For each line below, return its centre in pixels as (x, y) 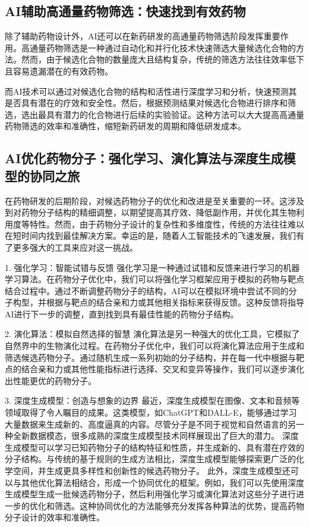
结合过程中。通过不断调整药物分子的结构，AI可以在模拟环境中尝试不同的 (147, 290)
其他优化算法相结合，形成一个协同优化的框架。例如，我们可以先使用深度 (163, 482)
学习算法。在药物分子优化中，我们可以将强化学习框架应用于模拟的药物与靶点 (154, 279)
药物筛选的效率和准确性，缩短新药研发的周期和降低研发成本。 (125, 126)
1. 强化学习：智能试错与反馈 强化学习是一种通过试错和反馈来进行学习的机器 (152, 267)
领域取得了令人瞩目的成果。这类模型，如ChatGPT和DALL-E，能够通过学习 (151, 412)
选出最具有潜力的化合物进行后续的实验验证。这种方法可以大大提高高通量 (163, 114)
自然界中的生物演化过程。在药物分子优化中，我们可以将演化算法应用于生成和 (154, 346)
